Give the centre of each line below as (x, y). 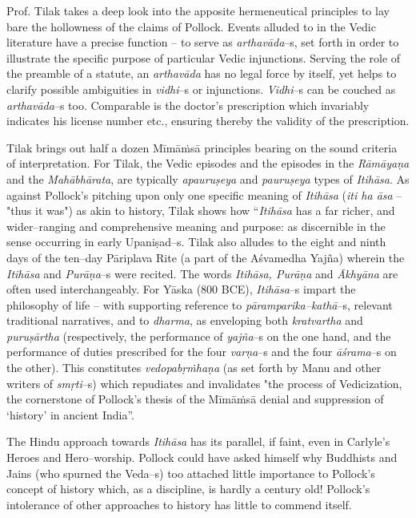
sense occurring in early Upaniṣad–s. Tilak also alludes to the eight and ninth (196, 242)
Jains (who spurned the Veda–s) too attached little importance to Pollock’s (191, 473)
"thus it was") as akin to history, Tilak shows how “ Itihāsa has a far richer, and (201, 210)
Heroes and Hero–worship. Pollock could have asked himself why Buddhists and (202, 457)
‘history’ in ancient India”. (70, 414)
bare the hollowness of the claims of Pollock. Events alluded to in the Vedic (191, 26)
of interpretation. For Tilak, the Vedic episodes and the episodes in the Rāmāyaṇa (208, 163)
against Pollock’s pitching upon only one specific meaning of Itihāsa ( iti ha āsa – (204, 194)
